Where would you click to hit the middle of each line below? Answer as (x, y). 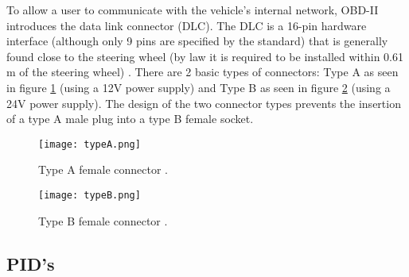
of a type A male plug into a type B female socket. (130, 119)
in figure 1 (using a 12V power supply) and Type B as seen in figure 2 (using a (199, 87)
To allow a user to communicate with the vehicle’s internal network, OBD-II (193, 10)
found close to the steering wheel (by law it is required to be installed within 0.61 (205, 56)
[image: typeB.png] (90, 195)
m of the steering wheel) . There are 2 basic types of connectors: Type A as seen (203, 72)
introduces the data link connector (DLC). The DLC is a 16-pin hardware (187, 25)
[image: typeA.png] (90, 144)
